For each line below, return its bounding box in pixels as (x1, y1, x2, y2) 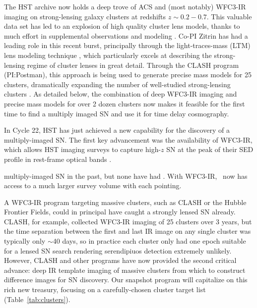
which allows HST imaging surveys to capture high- (4, 144, 161, 154)
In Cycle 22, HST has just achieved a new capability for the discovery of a (4, 125, 230, 135)
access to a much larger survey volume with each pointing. (4, 180, 182, 191)
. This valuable (206, 11, 252, 21)
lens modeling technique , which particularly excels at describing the (4, 50, 212, 60)
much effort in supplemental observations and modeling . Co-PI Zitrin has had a (4, 30, 248, 41)
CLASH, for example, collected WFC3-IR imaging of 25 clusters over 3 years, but (4, 216, 252, 226)
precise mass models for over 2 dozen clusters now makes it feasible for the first (4, 98, 245, 108)
